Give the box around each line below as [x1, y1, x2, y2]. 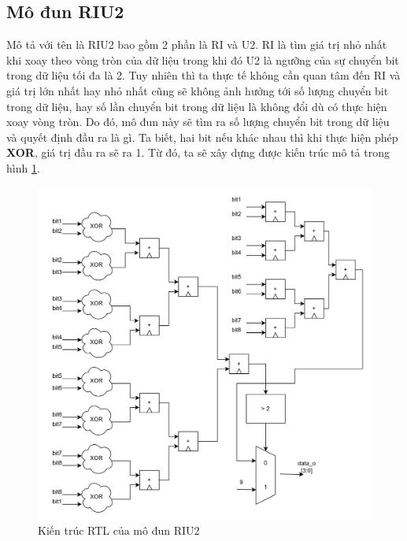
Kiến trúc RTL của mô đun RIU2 [38, 522, 200, 539]
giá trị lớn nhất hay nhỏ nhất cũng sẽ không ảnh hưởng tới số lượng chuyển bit [6, 82, 389, 98]
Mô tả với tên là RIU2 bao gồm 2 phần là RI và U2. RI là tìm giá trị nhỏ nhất [6, 36, 387, 53]
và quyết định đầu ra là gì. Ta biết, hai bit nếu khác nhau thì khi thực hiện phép [6, 128, 398, 145]
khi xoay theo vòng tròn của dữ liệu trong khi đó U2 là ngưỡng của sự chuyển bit [6, 51, 399, 68]
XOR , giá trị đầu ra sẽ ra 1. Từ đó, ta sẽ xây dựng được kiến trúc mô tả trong [6, 144, 390, 161]
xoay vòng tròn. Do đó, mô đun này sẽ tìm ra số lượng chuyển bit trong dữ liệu [6, 113, 390, 130]
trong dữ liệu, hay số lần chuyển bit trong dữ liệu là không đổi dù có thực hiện [6, 98, 387, 114]
